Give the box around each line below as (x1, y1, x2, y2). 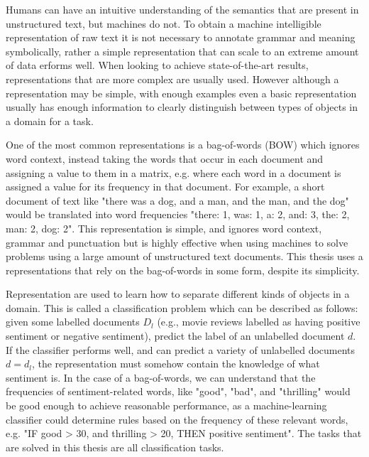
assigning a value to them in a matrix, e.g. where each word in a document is (6, 165, 341, 180)
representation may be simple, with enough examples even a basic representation (6, 85, 357, 100)
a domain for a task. (6, 113, 94, 128)
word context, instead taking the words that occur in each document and (6, 151, 324, 166)
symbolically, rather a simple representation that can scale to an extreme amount (6, 43, 359, 58)
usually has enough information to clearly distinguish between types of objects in (6, 100, 358, 114)
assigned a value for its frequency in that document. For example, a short (6, 179, 325, 194)
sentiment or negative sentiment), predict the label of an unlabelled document (6, 328, 345, 343)
